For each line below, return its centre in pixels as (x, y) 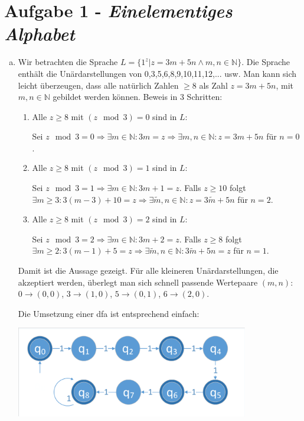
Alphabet (40, 34)
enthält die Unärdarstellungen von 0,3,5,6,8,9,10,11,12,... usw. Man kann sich (157, 73)
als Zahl (213, 85)
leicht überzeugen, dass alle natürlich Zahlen (98, 85)
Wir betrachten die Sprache (68, 62)
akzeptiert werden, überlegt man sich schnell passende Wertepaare (138, 282)
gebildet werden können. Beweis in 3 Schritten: (138, 97)
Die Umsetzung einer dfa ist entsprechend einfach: (109, 313)
